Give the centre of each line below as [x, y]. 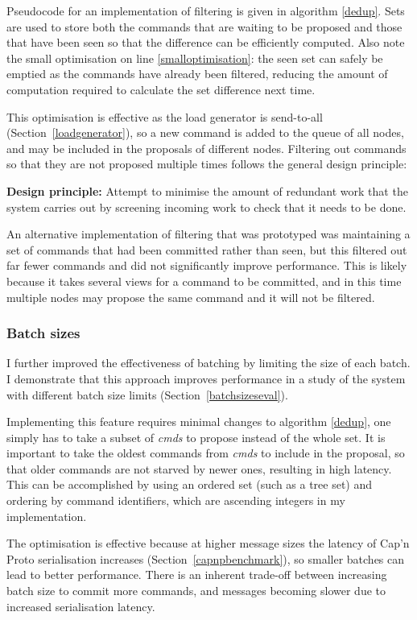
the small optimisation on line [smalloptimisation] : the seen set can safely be [195, 58]
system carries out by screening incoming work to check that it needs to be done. [206, 207]
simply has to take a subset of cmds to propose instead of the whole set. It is [196, 437]
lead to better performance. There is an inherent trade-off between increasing [197, 575]
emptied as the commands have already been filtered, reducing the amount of [197, 74]
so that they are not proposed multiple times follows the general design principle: [207, 164]
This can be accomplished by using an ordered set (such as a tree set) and [190, 484]
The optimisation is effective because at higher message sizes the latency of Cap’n [208, 543]
